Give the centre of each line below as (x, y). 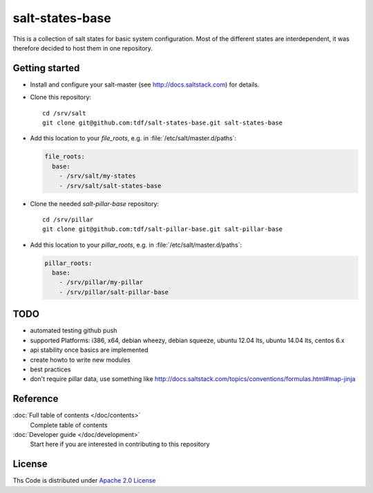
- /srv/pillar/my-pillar (101, 282)
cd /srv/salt (64, 113)
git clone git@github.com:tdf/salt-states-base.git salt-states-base (163, 123)
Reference (36, 399)
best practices (50, 369)
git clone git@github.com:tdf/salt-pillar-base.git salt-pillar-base (163, 229)
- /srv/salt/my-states (97, 176)
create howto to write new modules (80, 360)
